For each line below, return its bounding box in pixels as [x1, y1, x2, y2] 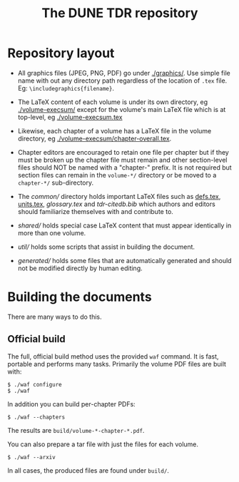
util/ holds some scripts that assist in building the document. [17, 242, 195, 251]
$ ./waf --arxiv [7, 453, 56, 461]
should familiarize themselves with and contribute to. [17, 207, 173, 215]
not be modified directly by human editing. [17, 264, 143, 272]
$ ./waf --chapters [7, 414, 66, 421]
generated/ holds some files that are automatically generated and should [17, 256, 232, 265]
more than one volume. [17, 228, 86, 237]
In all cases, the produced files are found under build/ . [7, 466, 170, 475]
